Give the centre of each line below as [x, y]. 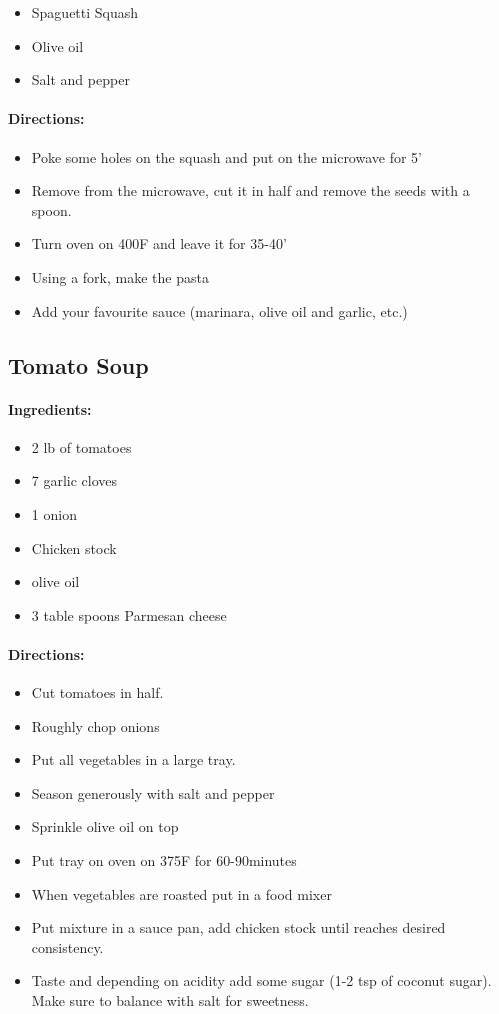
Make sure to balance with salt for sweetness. [170, 1000]
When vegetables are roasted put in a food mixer [181, 893]
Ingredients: [50, 408]
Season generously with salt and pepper [153, 792]
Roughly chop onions [95, 725]
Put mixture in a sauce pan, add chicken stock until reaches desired [238, 927]
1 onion [54, 513]
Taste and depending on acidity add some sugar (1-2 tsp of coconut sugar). [261, 980]
